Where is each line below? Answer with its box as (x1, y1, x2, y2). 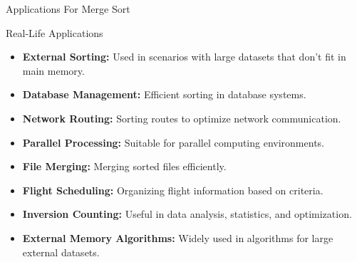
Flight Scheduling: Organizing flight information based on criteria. (22, 182, 324, 197)
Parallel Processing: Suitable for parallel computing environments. (22, 135, 324, 150)
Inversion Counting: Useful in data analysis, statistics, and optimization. (22, 206, 352, 221)
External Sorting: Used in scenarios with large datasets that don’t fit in (22, 49, 346, 64)
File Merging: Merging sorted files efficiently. (22, 159, 227, 174)
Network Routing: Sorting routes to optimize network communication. (22, 110, 341, 125)
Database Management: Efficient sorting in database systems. (22, 87, 306, 102)
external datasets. (22, 244, 100, 259)
